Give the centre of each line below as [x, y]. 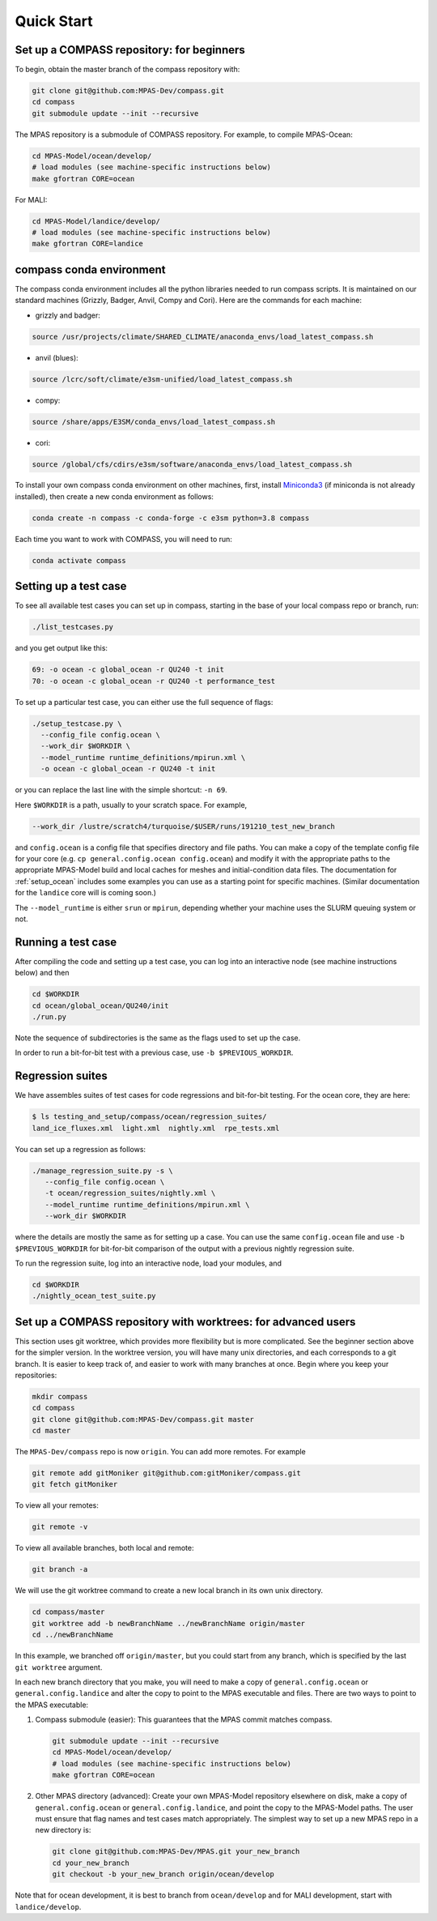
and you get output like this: [62, 648]
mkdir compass [60, 1396]
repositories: [36, 1375]
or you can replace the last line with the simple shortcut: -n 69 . [121, 790]
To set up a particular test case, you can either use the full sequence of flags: [144, 702]
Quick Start [54, 21]
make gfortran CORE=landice [87, 244]
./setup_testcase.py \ [77, 724]
